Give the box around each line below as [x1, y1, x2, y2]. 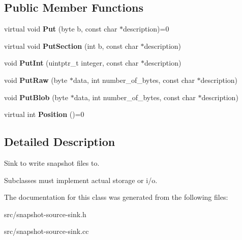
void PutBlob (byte [4, 92, 69, 102]
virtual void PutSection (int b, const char [4, 40, 138, 51]
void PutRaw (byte [4, 74, 68, 85]
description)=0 [123, 23, 169, 34]
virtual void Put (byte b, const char [4, 23, 117, 34]
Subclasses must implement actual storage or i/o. [4, 174, 158, 185]
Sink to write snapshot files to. [4, 157, 100, 168]
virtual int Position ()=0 [4, 109, 84, 119]
